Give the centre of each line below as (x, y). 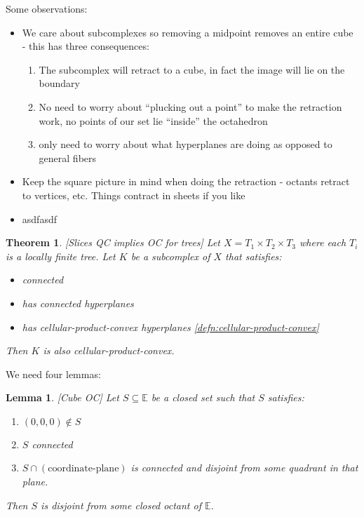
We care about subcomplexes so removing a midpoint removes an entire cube (188, 32)
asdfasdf (39, 219)
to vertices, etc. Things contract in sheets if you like (134, 195)
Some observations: (47, 8)
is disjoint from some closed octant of (121, 505)
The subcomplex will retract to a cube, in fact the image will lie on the (192, 69)
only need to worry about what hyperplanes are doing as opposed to (186, 144)
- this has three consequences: (86, 46)
